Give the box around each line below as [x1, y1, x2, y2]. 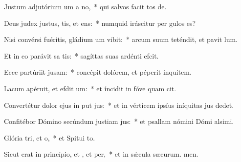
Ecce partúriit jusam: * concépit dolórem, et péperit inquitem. [4, 67, 192, 77]
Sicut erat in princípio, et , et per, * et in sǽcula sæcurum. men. [4, 149, 198, 159]
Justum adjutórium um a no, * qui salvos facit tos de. [4, 1, 167, 11]
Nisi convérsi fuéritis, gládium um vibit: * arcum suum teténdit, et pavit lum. [4, 34, 238, 44]
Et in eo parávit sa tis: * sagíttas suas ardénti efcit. [4, 50, 159, 61]
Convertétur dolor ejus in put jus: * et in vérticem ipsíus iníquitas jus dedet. [4, 100, 234, 110]
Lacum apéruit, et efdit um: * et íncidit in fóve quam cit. [4, 83, 176, 93]
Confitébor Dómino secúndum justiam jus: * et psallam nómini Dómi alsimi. [4, 116, 234, 126]
